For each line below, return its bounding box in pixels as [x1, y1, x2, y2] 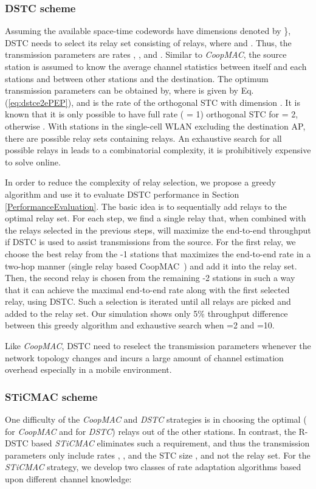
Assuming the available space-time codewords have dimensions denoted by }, [5, 24, 291, 37]
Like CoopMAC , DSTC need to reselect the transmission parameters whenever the [5, 339, 311, 352]
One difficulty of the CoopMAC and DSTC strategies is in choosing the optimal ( [5, 413, 307, 426]
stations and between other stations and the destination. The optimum [5, 72, 269, 85]
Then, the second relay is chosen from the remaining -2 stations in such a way [5, 271, 295, 284]
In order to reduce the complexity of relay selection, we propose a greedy [5, 176, 276, 189]
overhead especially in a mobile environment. [5, 363, 172, 376]
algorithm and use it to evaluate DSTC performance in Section [5, 187, 239, 200]
